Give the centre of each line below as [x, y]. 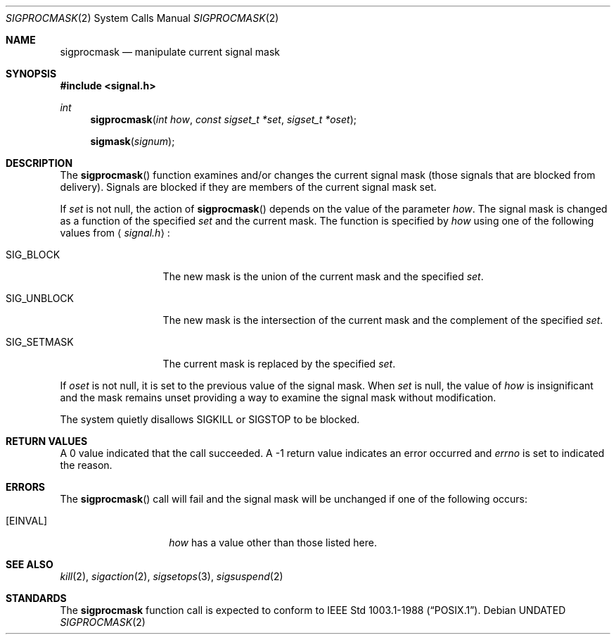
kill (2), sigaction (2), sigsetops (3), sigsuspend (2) [172, 576]
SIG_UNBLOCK [40, 298]
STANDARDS [36, 598]
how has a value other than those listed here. [273, 542]
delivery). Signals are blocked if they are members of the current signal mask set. [248, 187]
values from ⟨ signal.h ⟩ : [115, 233]
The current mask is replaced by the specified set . [279, 364]
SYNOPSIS [31, 74]
